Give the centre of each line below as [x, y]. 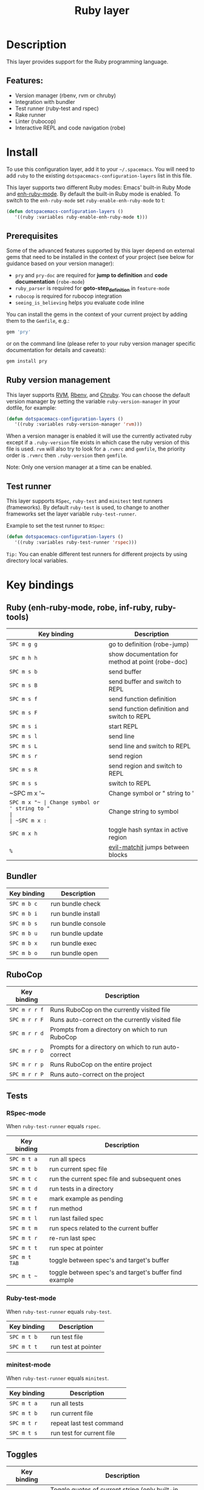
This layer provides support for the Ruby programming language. [87, 61]
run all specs [68, 1159]
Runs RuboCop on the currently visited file [110, 1010]
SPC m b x [23, 943]
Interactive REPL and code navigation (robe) [70, 128]
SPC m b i [23, 913]
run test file [67, 1337]
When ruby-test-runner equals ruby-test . [59, 1311]
